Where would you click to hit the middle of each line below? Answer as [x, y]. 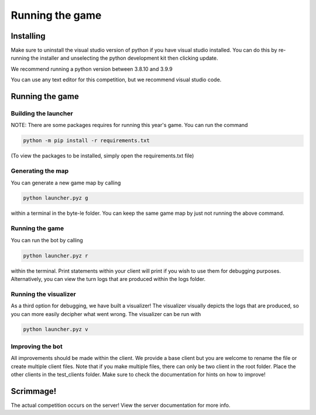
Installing [28, 36]
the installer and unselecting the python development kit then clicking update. [124, 58]
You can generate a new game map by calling [66, 183]
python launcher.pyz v [56, 330]
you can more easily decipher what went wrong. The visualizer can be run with [106, 314]
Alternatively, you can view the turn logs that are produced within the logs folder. [108, 279]
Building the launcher [42, 114]
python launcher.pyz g [56, 198]
